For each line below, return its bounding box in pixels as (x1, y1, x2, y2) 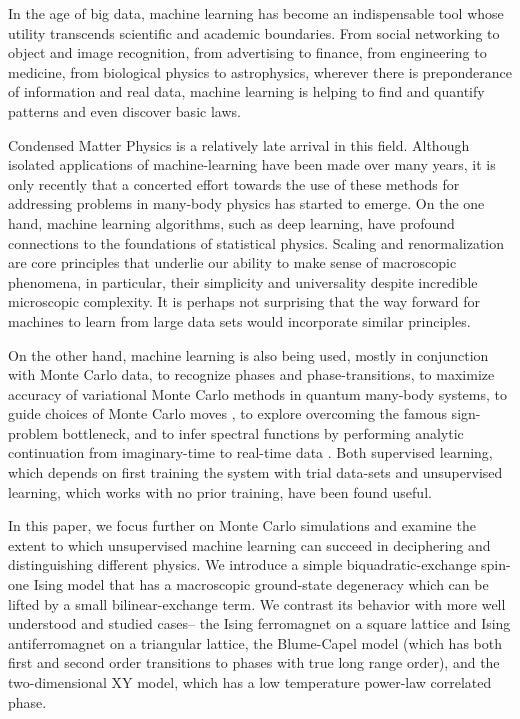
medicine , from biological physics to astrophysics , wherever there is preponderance (8, 61, 512, 82)
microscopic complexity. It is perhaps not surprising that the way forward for (8, 291, 481, 312)
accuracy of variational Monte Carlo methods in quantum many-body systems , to (8, 383, 507, 404)
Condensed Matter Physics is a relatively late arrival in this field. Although (8, 134, 470, 155)
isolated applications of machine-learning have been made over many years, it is (8, 154, 496, 175)
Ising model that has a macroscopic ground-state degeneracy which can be (33, 574, 489, 595)
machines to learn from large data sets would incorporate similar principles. (8, 310, 471, 331)
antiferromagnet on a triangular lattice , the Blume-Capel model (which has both (8, 632, 502, 653)
